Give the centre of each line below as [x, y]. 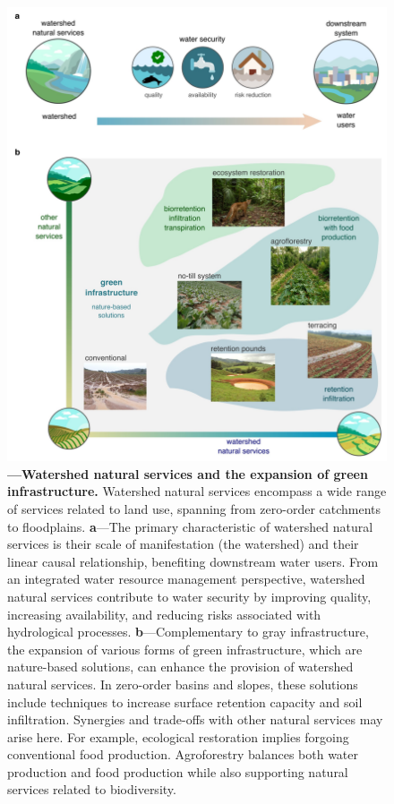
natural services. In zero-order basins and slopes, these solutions [183, 684]
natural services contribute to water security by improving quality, [189, 596]
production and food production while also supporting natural [178, 771]
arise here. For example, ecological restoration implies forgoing [178, 736]
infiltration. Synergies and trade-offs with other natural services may [195, 719]
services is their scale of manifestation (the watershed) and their [183, 544]
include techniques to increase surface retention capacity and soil [185, 701]
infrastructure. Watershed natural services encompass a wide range [197, 491]
